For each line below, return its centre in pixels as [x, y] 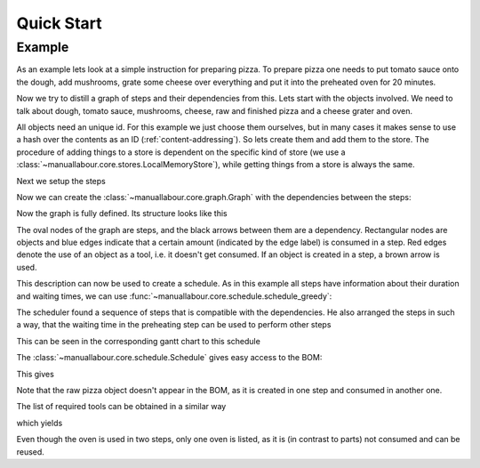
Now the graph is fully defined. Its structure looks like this [122, 214]
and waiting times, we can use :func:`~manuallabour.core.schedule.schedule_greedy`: [174, 296]
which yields [40, 423]
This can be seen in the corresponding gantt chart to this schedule [139, 341]
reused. [30, 452]
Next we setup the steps [61, 181]
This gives [36, 374]
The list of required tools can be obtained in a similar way [121, 407]
